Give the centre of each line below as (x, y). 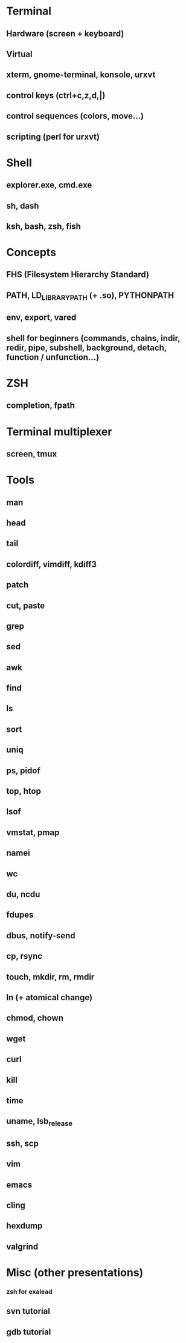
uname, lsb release (39, 1122)
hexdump (24, 1226)
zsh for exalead (29, 1291)
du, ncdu (23, 894)
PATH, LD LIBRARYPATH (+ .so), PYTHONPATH (90, 296)
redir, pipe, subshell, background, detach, (87, 347)
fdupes (20, 915)
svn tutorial (28, 1311)
